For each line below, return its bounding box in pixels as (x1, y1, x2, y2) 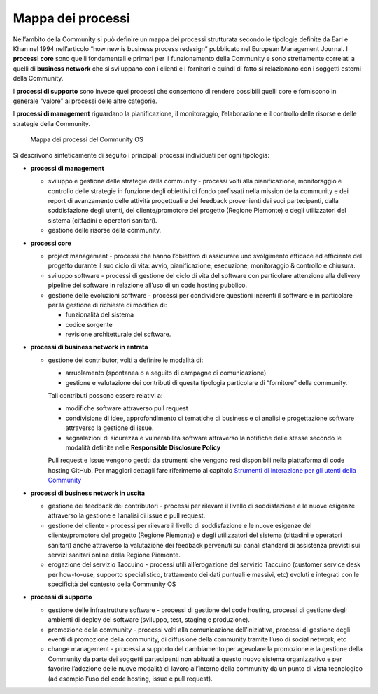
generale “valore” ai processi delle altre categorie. (13, 97, 157, 105)
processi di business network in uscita (30, 489, 146, 497)
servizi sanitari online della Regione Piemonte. (48, 550, 181, 559)
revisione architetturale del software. (65, 330, 171, 339)
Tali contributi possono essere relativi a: (48, 391, 163, 400)
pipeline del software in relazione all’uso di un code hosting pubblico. (48, 281, 248, 290)
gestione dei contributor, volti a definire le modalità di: (48, 356, 204, 364)
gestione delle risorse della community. (48, 226, 162, 235)
